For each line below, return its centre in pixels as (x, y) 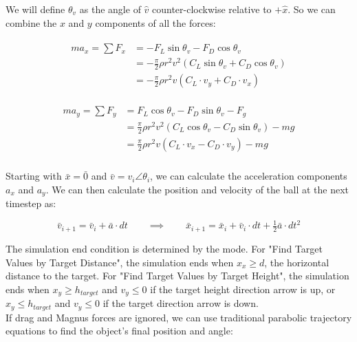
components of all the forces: (155, 22)
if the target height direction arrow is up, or (243, 289)
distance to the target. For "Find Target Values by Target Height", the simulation (177, 276)
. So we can (312, 9)
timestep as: (31, 203)
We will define (35, 9)
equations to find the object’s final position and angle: (119, 331)
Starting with (34, 176)
